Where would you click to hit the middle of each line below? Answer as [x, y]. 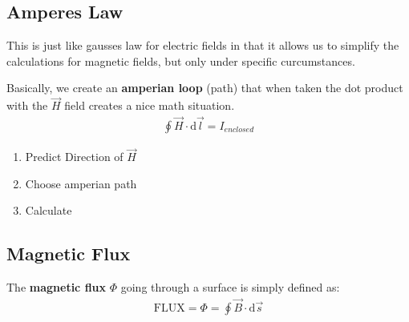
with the [27, 105]
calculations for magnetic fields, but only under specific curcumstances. [181, 60]
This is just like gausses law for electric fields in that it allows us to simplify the [203, 45]
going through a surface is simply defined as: [230, 287]
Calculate [49, 210]
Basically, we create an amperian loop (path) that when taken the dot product [205, 88]
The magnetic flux [57, 287]
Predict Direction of [74, 157]
